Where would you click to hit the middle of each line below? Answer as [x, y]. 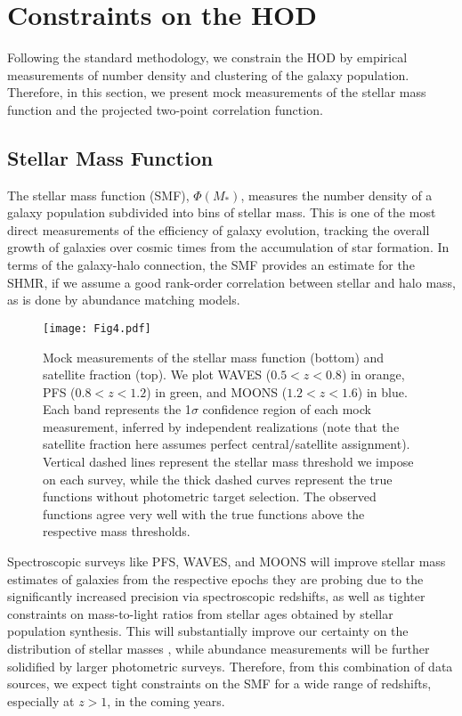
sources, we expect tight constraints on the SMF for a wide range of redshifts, [219, 683]
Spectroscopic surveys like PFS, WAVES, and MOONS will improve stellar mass [227, 561]
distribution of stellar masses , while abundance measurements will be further [219, 649]
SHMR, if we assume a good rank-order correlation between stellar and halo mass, [232, 282]
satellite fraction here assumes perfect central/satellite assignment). [227, 444]
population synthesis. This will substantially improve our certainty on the [208, 631]
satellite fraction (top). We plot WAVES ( [157, 374]
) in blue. [382, 391]
